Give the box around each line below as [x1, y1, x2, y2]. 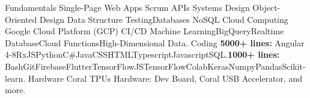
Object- [252, 1, 281, 13]
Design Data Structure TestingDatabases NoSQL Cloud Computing [39, 13, 288, 25]
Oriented [5, 13, 37, 25]
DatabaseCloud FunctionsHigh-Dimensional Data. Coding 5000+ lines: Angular [5, 36, 305, 49]
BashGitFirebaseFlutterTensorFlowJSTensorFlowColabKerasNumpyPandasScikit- [5, 60, 306, 72]
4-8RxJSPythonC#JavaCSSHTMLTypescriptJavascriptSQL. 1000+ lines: [5, 48, 280, 61]
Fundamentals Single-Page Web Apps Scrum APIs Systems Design [5, 1, 250, 13]
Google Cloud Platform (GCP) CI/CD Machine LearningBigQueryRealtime [5, 25, 284, 37]
